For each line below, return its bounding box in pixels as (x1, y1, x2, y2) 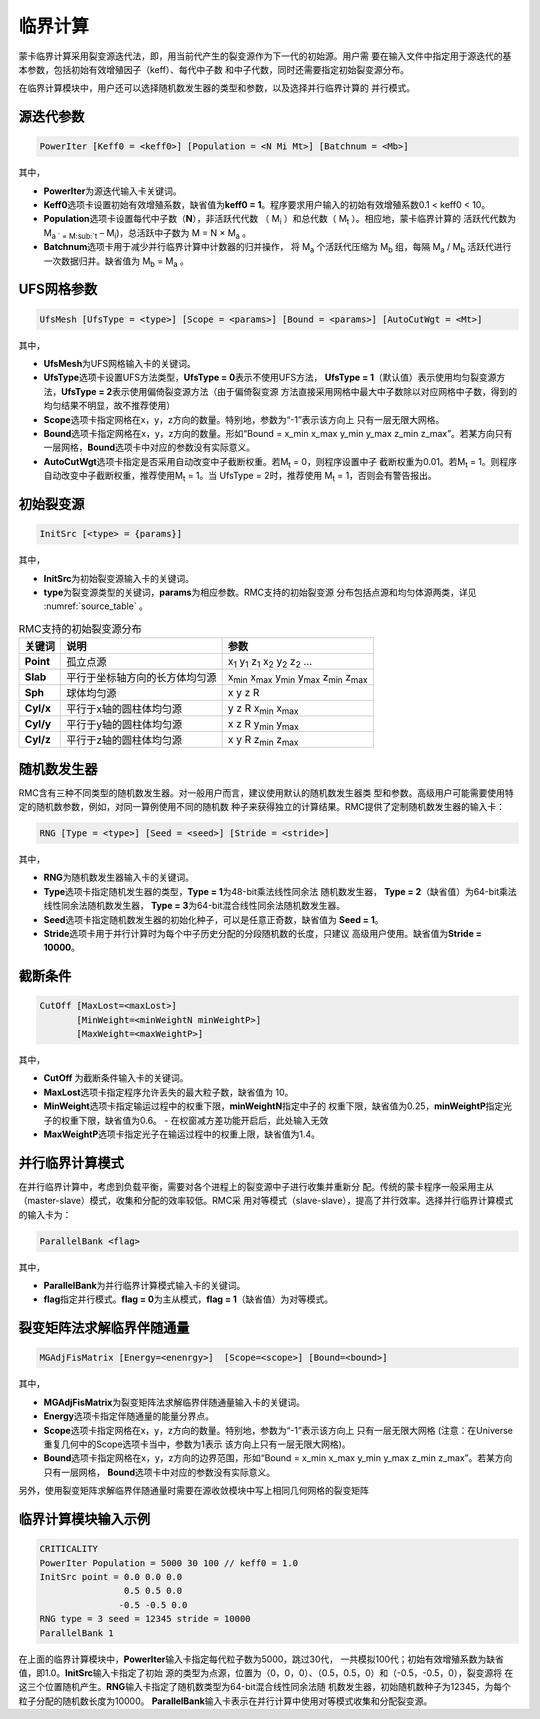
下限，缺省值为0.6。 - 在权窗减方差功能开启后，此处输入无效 (78, 1114, 329, 1126)
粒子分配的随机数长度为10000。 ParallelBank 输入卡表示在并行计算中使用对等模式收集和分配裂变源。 (18, 1695, 433, 1707)
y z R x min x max (227, 701, 299, 717)
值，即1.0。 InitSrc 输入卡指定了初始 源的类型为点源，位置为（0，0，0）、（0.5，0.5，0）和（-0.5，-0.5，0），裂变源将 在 (18, 1666, 514, 1679)
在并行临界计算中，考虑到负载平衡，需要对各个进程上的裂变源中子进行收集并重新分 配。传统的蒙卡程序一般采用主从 (18, 1180, 494, 1192)
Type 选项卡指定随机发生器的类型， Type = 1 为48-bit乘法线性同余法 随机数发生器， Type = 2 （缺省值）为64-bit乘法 (43, 885, 517, 897)
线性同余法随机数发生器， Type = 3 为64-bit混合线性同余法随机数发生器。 (43, 900, 345, 912)
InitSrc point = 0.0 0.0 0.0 (39, 1571, 183, 1582)
